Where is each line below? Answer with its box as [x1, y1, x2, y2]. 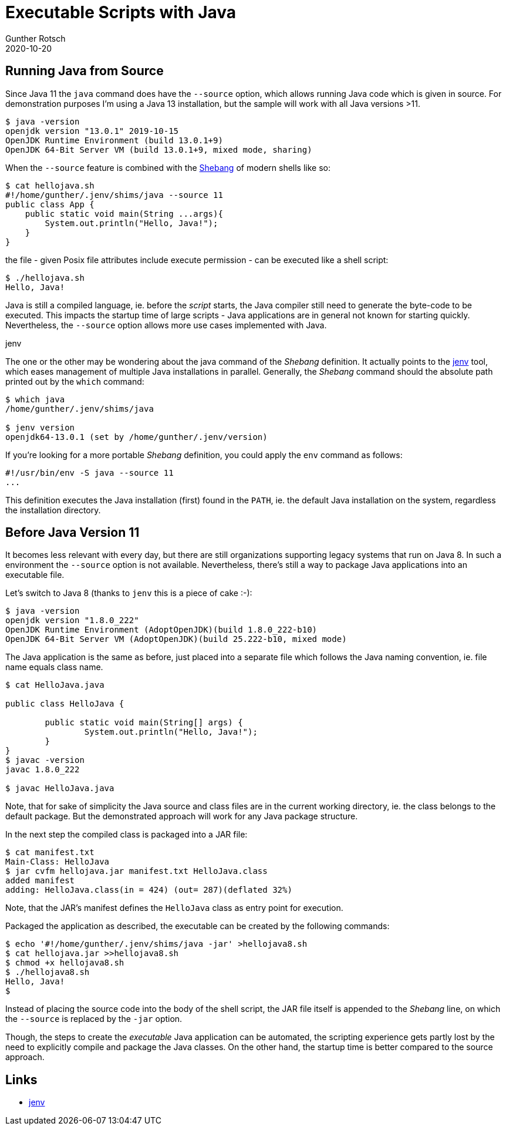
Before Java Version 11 [5, 525, 140, 540]
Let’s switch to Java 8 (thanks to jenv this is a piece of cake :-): [5, 588, 252, 598]
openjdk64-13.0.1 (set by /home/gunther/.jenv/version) [5, 432, 268, 442]
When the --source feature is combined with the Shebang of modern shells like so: [5, 162, 331, 173]
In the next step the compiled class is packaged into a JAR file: [5, 829, 248, 840]
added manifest [5, 876, 75, 886]
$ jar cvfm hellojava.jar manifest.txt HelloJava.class [5, 866, 268, 876]
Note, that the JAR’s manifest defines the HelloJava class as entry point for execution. [5, 903, 343, 913]
